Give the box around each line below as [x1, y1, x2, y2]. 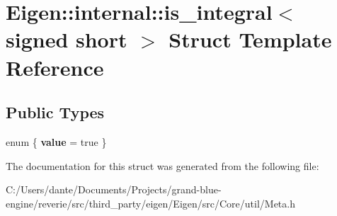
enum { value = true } [6, 134, 107, 149]
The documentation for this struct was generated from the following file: [6, 158, 319, 173]
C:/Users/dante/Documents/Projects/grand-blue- [6, 182, 222, 197]
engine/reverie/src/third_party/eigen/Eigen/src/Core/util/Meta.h [6, 195, 295, 210]
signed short [6, 25, 127, 54]
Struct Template [168, 25, 332, 54]
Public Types [6, 101, 105, 123]
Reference [6, 52, 104, 81]
